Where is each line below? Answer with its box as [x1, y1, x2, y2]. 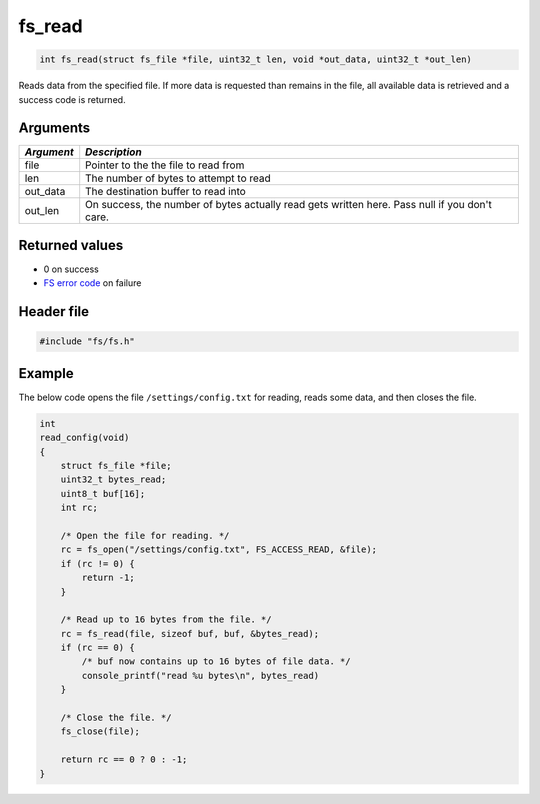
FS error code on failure [43, 277, 142, 289]
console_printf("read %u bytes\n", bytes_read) [81, 670, 320, 681]
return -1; [81, 572, 135, 584]
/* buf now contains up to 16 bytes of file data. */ [81, 656, 351, 667]
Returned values [18, 236, 124, 254]
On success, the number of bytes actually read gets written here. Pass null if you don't [85, 198, 492, 212]
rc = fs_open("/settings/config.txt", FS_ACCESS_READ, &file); [60, 544, 378, 555]
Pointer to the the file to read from [85, 158, 245, 172]
